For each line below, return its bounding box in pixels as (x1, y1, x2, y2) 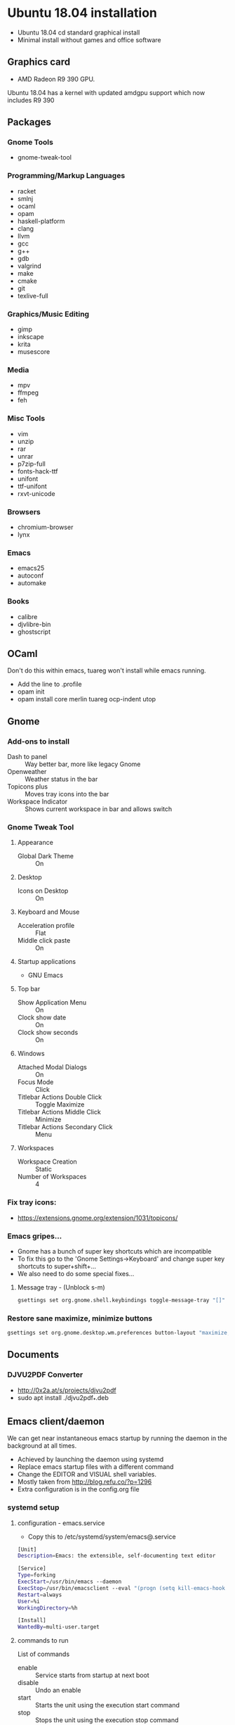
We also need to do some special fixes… (17, 1269, 135, 1278)
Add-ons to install (7, 737, 70, 746)
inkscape (17, 333, 44, 341)
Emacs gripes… (7, 1231, 62, 1241)
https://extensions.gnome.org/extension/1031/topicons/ (17, 1214, 178, 1222)
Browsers (7, 507, 41, 516)
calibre (17, 612, 38, 620)
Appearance (17, 839, 54, 847)
